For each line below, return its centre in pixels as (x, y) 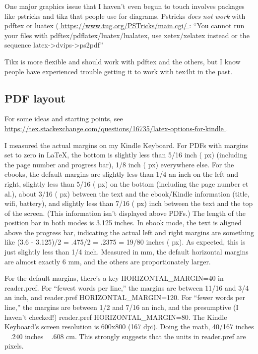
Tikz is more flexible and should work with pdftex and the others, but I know (123, 61)
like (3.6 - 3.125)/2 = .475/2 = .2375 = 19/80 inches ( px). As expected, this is (125, 242)
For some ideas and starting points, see (64, 119)
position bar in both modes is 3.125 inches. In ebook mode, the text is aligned (123, 223)
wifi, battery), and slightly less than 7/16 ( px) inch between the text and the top (129, 203)
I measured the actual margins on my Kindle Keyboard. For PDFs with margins (127, 145)
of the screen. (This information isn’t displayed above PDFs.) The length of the (125, 213)
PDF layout (35, 98)
